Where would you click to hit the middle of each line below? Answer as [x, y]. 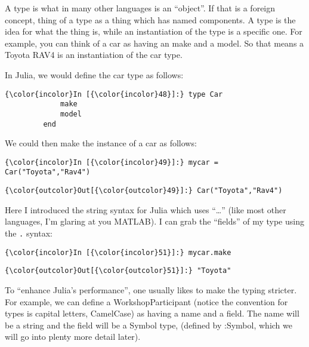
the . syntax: [29, 233]
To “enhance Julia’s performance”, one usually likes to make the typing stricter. [151, 289]
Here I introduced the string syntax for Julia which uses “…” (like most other [146, 209]
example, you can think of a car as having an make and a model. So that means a [154, 43]
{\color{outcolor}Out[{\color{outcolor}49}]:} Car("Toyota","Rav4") [144, 191]
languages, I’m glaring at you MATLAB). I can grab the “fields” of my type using [154, 221]
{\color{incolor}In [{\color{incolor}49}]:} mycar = [112, 162]
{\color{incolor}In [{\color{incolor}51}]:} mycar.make [118, 252]
